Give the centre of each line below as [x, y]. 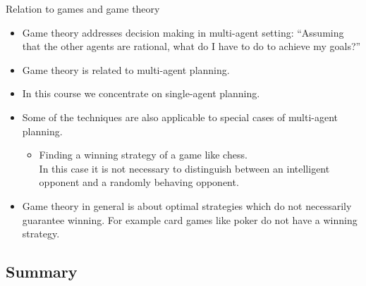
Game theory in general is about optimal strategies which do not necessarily [187, 205]
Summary [42, 272]
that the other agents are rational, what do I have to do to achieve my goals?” [191, 46]
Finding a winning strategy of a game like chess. [143, 155]
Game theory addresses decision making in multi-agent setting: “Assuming [183, 32]
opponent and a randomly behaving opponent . [139, 182]
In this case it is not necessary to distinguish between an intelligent [184, 168]
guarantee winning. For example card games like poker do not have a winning [190, 219]
